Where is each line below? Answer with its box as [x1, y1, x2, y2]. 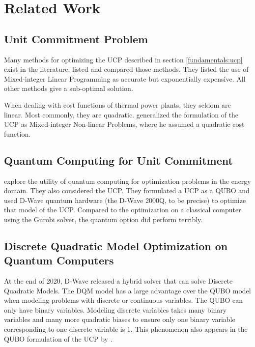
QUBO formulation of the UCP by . [4, 333, 113, 344]
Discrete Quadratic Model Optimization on [4, 238, 228, 253]
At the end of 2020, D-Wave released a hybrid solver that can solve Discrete [4, 276, 233, 286]
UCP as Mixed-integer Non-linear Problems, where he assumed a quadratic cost [4, 119, 245, 129]
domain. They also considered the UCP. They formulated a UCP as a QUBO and [4, 185, 250, 196]
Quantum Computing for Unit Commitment [4, 152, 233, 168]
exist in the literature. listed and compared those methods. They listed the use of [4, 64, 249, 74]
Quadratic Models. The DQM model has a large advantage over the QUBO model [4, 285, 251, 295]
